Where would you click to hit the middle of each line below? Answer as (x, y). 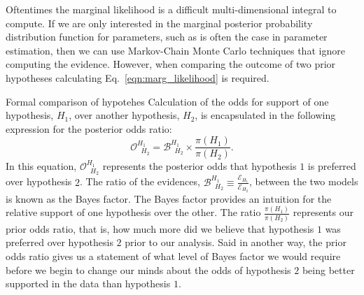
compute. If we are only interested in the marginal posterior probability (159, 23)
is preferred (332, 166)
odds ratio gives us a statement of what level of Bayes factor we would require (173, 256)
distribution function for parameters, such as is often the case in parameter (167, 37)
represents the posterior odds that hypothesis (199, 166)
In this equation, (41, 166)
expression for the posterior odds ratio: (89, 128)
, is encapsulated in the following (265, 115)
